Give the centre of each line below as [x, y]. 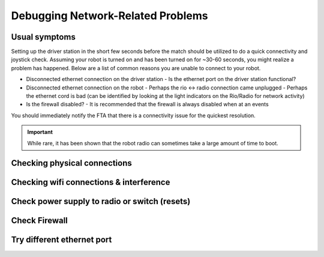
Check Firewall [40, 221]
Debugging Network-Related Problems [109, 16]
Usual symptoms [43, 37]
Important [40, 132]
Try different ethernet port [61, 240]
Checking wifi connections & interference [91, 182]
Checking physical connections [71, 163]
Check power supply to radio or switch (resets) [101, 201]
